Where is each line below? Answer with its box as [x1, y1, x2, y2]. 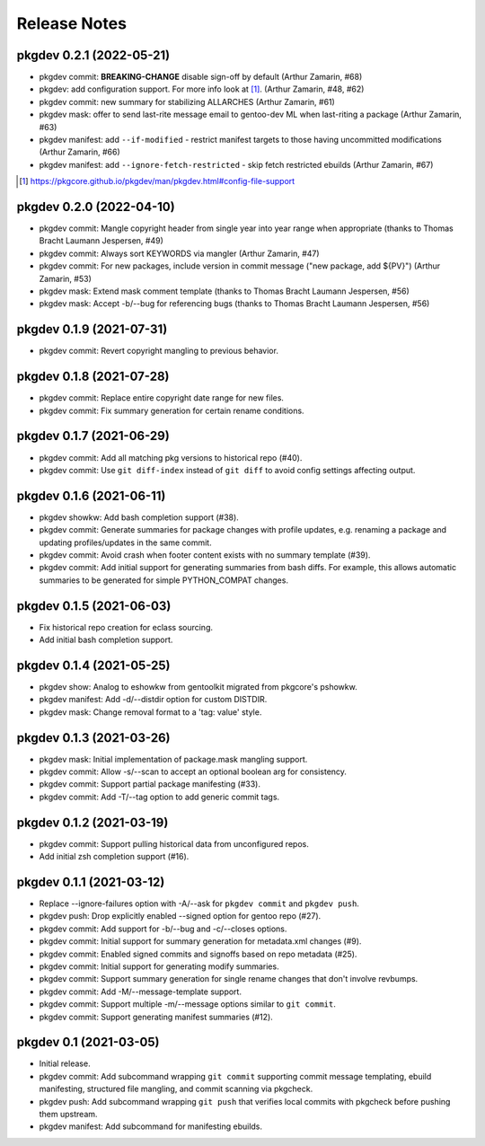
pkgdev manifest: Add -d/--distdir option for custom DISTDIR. [39, 694, 268, 705]
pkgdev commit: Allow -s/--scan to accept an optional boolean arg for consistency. [39, 766, 348, 777]
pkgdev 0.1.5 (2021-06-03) [16, 598, 172, 613]
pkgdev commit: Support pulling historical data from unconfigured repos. [39, 838, 309, 849]
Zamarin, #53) [39, 273, 92, 284]
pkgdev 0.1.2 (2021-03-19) [16, 815, 169, 830]
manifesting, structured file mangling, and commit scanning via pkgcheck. [39, 1083, 313, 1095]
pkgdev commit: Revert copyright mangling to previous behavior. [39, 346, 278, 357]
